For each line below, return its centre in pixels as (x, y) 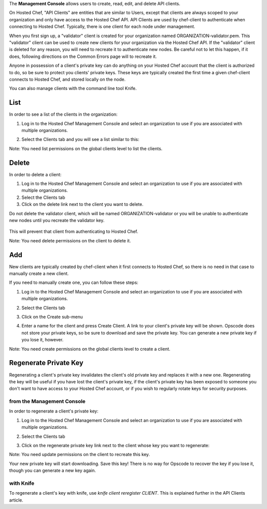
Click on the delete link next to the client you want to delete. (82, 204)
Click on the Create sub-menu (52, 317)
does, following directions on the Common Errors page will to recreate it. (83, 56)
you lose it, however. (43, 340)
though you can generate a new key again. (53, 470)
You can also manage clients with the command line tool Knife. (73, 89)
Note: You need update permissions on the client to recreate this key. (80, 455)
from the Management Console (47, 402)
